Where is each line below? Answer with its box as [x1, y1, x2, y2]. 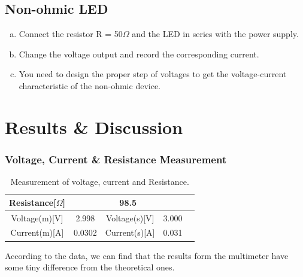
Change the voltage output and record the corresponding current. [19, 47, 259, 60]
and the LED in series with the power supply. [132, 28, 299, 40]
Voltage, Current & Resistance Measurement [5, 151, 227, 166]
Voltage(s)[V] [105, 211, 154, 224]
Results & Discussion [5, 114, 183, 139]
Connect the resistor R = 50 [19, 28, 123, 40]
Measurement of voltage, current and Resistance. [10, 175, 189, 188]
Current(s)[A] [105, 226, 155, 239]
